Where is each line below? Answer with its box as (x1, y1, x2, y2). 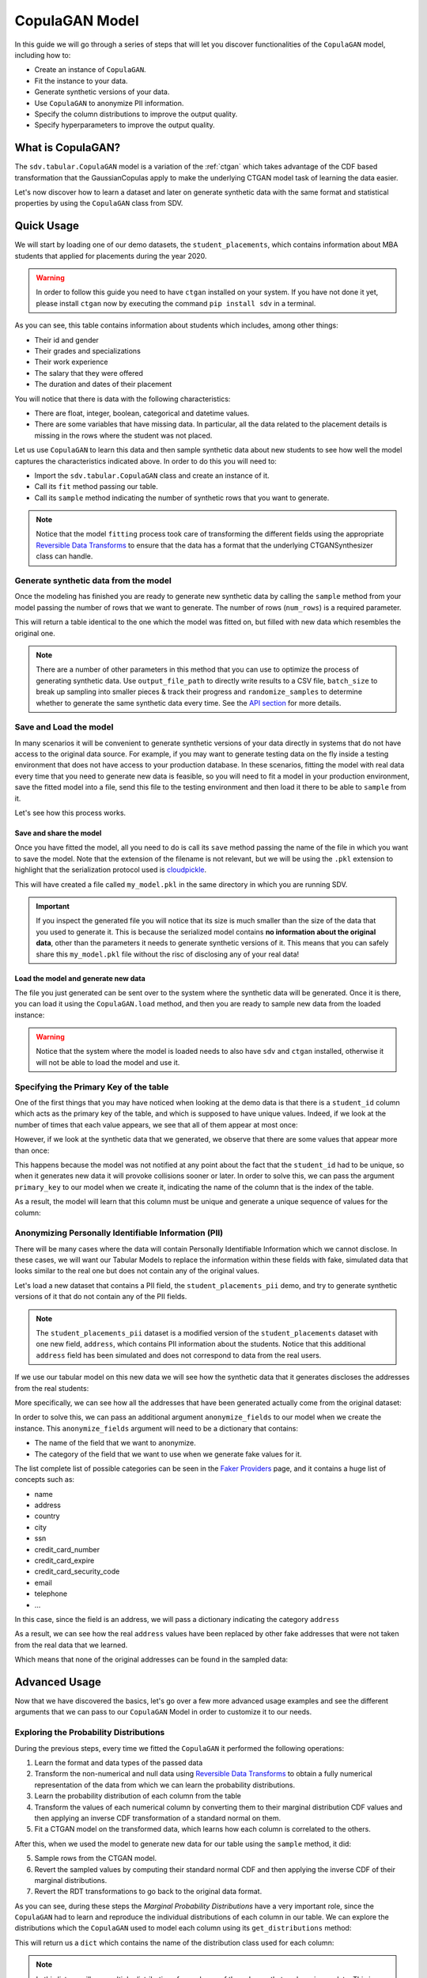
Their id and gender (34, 335, 99, 344)
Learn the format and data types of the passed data (34, 1757, 203, 1768)
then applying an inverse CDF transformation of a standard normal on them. (34, 1813, 282, 1823)
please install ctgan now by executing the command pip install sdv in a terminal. (36, 298, 316, 308)
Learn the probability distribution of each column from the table (34, 1791, 241, 1801)
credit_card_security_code (34, 1567, 120, 1576)
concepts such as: (14, 1475, 75, 1484)
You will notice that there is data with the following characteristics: (14, 394, 231, 404)
